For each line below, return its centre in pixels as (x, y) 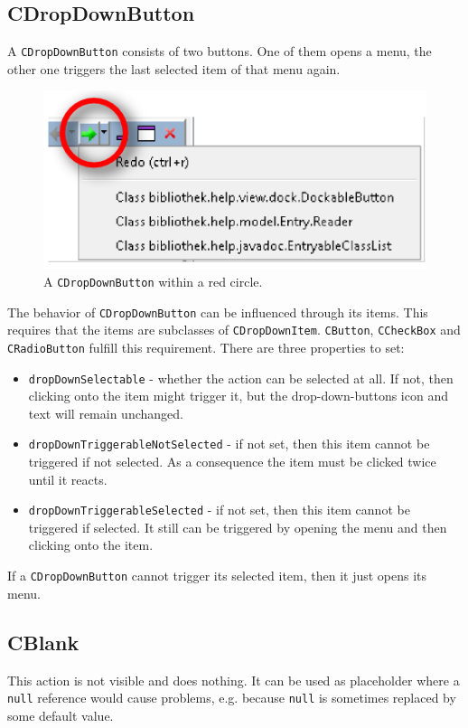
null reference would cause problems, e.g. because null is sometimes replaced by (232, 698)
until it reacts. (68, 479)
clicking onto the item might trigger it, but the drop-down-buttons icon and (238, 396)
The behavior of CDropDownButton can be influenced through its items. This (218, 312)
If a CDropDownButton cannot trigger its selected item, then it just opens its (217, 576)
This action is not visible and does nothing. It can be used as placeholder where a (234, 680)
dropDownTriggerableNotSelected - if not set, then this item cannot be (229, 444)
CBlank (43, 642)
